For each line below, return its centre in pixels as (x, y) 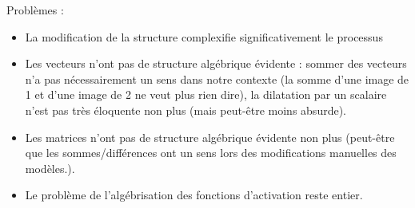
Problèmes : (35, 10)
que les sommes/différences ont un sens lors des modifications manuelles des (211, 153)
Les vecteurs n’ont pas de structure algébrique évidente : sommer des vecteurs (216, 63)
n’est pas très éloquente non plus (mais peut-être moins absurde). (186, 110)
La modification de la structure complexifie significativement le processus (204, 36)
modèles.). (50, 168)
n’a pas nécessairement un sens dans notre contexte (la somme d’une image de (217, 78)
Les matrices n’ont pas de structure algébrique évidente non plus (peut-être (210, 137)
